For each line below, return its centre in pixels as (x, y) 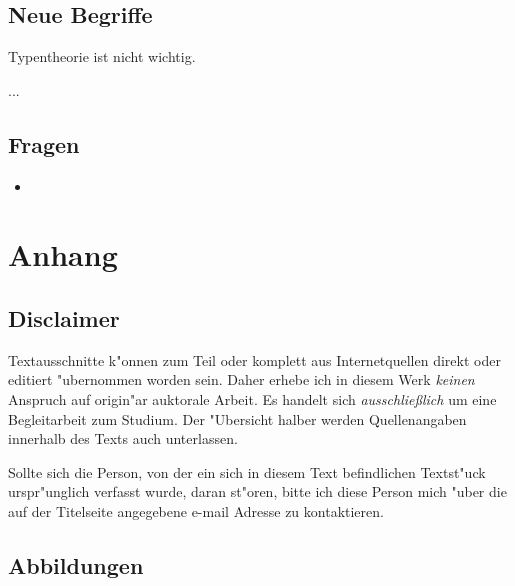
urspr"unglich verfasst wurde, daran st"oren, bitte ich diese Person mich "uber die (257, 491)
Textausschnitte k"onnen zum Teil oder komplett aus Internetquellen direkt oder (254, 359)
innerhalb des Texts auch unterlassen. (123, 438)
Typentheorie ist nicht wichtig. (102, 56)
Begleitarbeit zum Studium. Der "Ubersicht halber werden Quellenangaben (237, 418)
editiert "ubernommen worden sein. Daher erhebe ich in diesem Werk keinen (241, 379)
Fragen (44, 143)
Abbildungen (76, 564)
